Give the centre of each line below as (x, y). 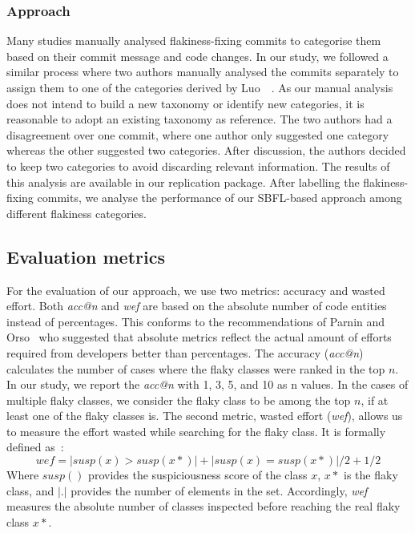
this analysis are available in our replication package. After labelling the (183, 182)
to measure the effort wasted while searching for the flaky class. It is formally (196, 431)
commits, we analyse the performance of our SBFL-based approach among (220, 198)
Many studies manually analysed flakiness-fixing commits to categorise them (194, 40)
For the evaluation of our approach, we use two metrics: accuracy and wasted (196, 290)
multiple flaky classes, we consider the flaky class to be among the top (179, 400)
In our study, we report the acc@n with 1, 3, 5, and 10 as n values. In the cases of (207, 384)
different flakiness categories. (77, 213)
